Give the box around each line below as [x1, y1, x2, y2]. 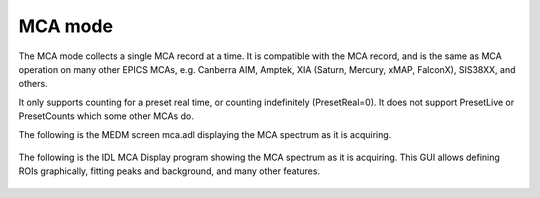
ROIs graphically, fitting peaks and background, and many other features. [18, 165, 320, 177]
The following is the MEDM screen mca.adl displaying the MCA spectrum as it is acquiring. [18, 128, 392, 140]
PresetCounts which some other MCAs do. [18, 110, 194, 122]
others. [18, 78, 49, 90]
